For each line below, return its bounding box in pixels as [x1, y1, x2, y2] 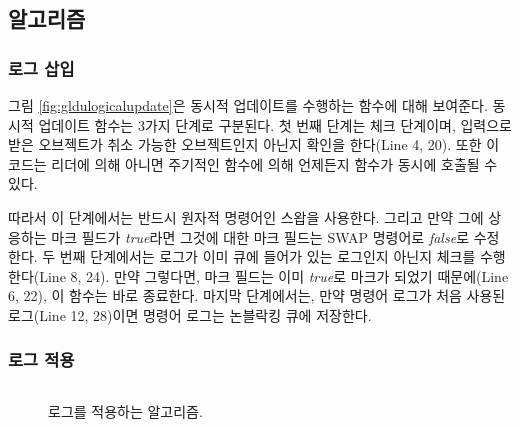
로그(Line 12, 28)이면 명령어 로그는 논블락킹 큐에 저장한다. [8, 304, 372, 325]
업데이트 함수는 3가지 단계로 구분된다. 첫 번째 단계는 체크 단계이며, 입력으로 [38, 114, 512, 135]
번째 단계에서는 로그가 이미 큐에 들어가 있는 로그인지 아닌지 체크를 [59, 246, 476, 267]
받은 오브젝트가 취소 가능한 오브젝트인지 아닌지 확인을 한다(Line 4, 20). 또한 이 [8, 134, 500, 155]
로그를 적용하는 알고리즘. [48, 400, 203, 421]
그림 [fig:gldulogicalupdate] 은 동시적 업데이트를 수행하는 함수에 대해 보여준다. [8, 95, 488, 115]
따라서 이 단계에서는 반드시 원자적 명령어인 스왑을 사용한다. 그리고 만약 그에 [8, 206, 484, 227]
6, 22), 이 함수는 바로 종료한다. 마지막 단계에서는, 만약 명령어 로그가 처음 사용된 [8, 285, 506, 306]
